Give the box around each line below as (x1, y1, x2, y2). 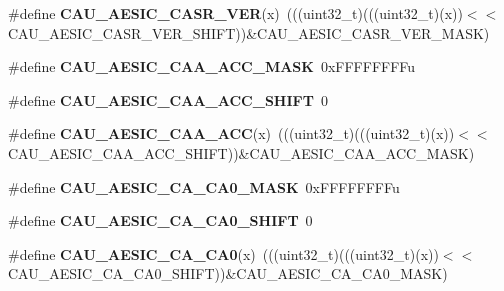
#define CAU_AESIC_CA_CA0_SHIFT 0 (8, 210, 313, 231)
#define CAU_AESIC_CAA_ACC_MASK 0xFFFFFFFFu (8, 56, 416, 77)
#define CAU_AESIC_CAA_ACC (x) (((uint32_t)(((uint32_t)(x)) (8, 123, 455, 144)
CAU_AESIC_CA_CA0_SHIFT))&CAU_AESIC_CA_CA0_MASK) (8, 263, 448, 284)
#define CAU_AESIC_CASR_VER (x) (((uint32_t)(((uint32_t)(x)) (8, 3, 463, 23)
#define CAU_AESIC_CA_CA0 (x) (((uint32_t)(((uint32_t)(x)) (8, 243, 439, 264)
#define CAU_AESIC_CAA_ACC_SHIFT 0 (8, 89, 328, 110)
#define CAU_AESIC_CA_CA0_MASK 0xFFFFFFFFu (8, 176, 400, 197)
